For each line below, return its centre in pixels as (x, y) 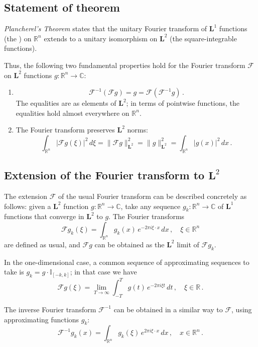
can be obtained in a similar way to (168, 309)
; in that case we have (103, 272)
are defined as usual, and (42, 244)
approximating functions (42, 319)
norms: (138, 130)
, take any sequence (151, 206)
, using (242, 309)
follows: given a (28, 206)
